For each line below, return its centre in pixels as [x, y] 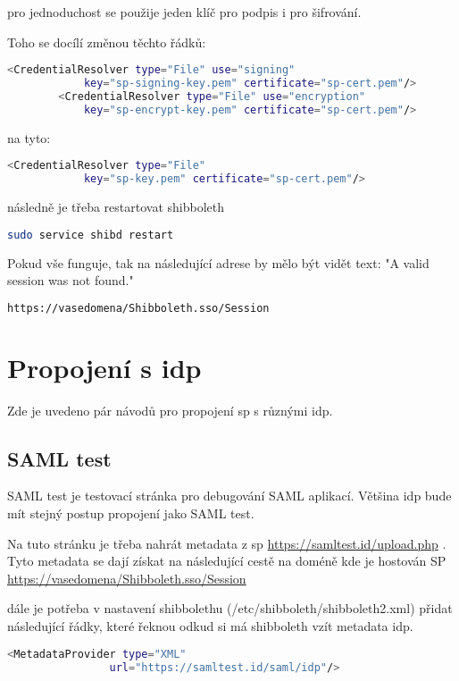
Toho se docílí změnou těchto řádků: [107, 42]
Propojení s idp [104, 367]
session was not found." [71, 280]
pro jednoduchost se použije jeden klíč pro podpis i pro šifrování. [184, 12]
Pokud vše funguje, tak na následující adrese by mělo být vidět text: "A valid [218, 262]
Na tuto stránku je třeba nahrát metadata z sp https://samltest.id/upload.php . [227, 543]
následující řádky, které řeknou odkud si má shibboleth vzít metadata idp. [210, 626]
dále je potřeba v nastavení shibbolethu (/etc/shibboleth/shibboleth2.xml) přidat [230, 608]
